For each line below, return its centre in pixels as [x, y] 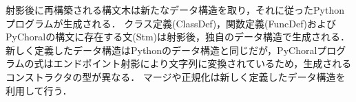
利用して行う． [39, 90]
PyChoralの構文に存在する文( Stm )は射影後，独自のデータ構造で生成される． [178, 37]
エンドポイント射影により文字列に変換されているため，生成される [202, 63]
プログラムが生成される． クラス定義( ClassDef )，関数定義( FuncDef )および [171, 23]
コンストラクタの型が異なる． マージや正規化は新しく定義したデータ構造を [176, 76]
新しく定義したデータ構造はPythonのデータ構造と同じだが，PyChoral [161, 50]
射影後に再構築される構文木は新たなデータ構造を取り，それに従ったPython [175, 10]
